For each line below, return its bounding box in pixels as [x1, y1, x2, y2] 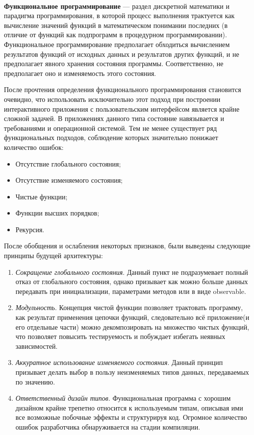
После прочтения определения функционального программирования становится [4, 84, 241, 95]
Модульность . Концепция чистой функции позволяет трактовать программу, [15, 302, 243, 313]
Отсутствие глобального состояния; [15, 158, 121, 169]
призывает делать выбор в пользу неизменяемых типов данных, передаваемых [15, 367, 249, 377]
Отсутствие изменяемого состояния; [15, 175, 123, 185]
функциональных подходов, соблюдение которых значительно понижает [4, 132, 218, 143]
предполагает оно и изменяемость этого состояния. [4, 68, 156, 78]
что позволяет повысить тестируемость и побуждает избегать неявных [15, 331, 226, 341]
